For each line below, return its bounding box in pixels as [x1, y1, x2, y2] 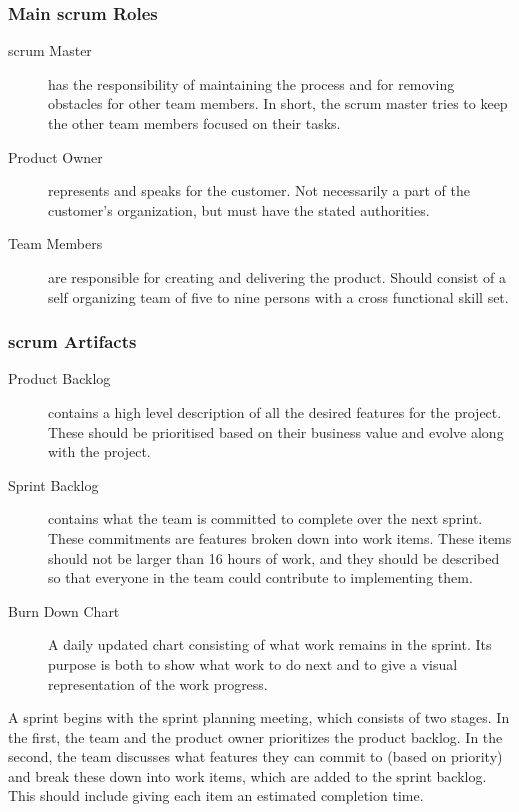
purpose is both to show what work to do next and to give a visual [48, 653, 458, 674]
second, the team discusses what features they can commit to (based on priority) [8, 746, 503, 767]
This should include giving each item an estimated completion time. [8, 785, 424, 806]
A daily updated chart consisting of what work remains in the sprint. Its [48, 634, 492, 655]
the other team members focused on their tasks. [48, 113, 341, 133]
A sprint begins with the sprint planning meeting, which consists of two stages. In [8, 707, 510, 728]
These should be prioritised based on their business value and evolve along [48, 421, 504, 442]
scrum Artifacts [8, 329, 137, 354]
